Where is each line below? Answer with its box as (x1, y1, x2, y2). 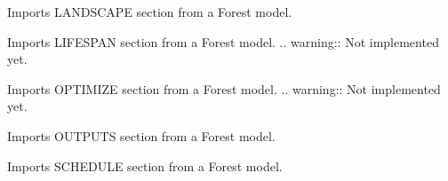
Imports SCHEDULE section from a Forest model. (7, 156, 283, 175)
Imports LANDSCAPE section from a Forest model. (7, 3, 292, 20)
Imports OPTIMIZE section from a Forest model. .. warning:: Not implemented (7, 79, 441, 98)
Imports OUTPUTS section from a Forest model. (7, 126, 276, 145)
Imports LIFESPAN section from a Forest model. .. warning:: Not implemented (7, 32, 439, 51)
